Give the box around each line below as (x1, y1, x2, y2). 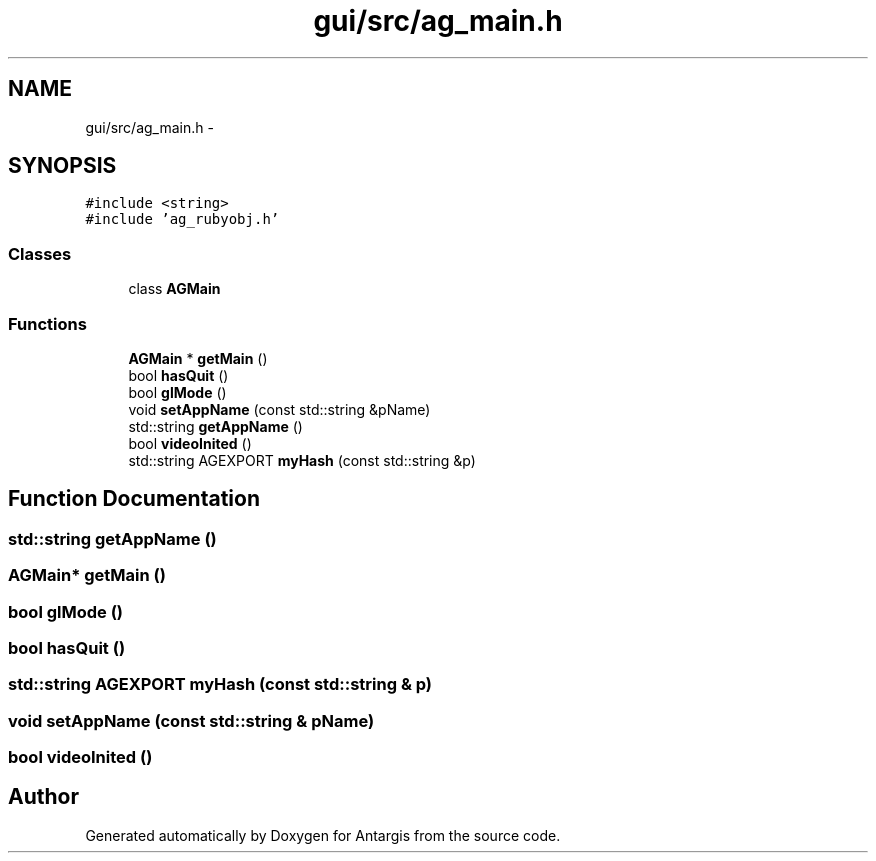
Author (8, 784, 79, 810)
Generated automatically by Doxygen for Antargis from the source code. (85, 826, 561, 844)
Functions (8, 313, 87, 334)
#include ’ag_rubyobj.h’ (85, 211, 280, 228)
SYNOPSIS (8, 153, 117, 179)
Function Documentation (8, 486, 260, 512)
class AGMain (128, 280, 221, 298)
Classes (8, 243, 72, 264)
